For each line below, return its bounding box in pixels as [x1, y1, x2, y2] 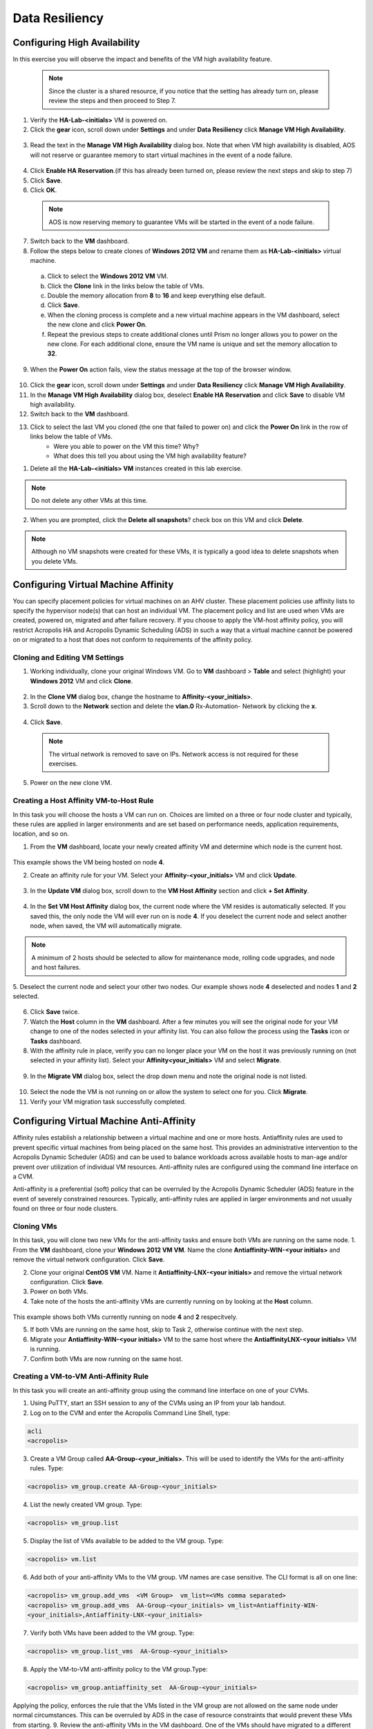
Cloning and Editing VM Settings [12, 652, 124, 662]
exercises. [48, 759, 78, 768]
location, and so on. [12, 830, 69, 838]
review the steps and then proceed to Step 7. [48, 97, 176, 105]
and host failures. [31, 963, 81, 972]
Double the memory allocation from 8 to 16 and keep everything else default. [47, 291, 266, 300]
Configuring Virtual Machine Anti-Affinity [12, 1116, 196, 1127]
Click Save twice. [30, 1008, 79, 1016]
